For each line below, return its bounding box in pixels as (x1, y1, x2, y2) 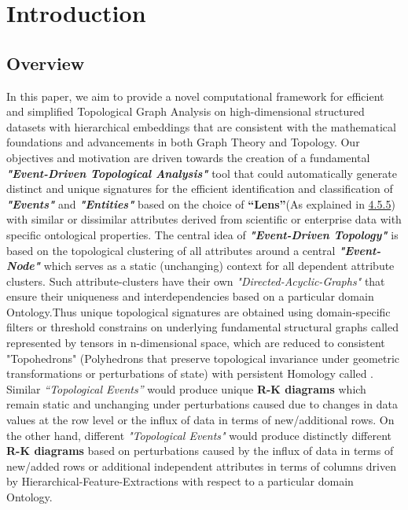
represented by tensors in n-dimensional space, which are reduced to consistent (6, 334, 385, 351)
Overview (6, 50, 85, 75)
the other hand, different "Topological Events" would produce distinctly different (6, 427, 391, 443)
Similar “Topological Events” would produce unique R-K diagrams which (6, 380, 366, 397)
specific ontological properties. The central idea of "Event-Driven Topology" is (6, 226, 399, 242)
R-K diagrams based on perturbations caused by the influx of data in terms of (6, 442, 394, 459)
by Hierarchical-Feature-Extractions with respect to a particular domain (6, 473, 354, 490)
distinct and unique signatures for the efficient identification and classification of (6, 180, 393, 197)
